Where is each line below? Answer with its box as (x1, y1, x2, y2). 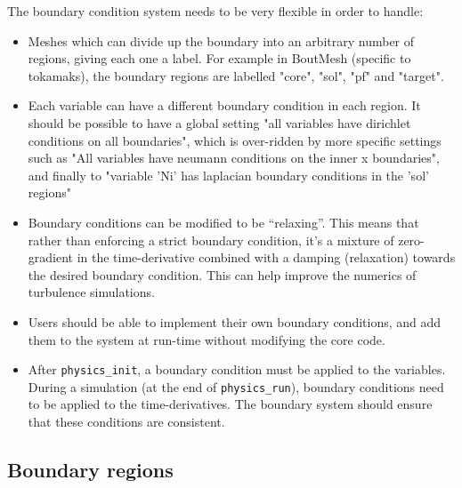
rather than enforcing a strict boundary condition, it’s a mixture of (28, 230, 394, 249)
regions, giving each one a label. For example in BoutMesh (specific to (28, 49, 411, 68)
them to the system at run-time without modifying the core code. (28, 330, 385, 348)
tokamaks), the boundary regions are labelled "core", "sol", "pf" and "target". (28, 66, 444, 84)
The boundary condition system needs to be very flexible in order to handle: (7, 2, 424, 20)
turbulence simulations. (28, 283, 155, 301)
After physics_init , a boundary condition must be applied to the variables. (28, 360, 446, 379)
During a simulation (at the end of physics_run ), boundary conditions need (28, 377, 444, 396)
